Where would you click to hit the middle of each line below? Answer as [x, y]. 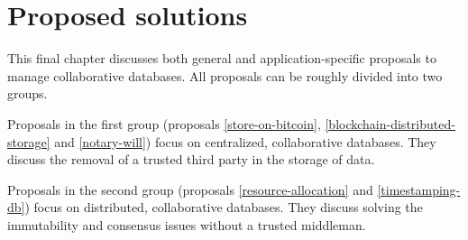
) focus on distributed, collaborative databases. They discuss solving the [224, 207]
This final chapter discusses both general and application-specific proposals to [222, 58]
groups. [28, 93]
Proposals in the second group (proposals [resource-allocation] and [190, 189]
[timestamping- [419, 189]
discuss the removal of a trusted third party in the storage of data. [191, 159]
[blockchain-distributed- [390, 123]
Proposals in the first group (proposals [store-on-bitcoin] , [164, 123]
